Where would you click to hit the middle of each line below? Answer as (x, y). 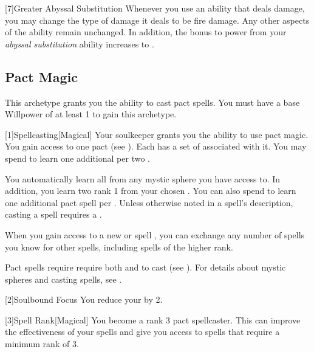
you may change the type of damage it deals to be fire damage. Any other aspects (157, 20)
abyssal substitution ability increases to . (80, 43)
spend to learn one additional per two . (77, 158)
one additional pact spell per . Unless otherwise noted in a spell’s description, (149, 202)
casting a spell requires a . (53, 214)
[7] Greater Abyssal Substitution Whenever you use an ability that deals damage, (155, 8)
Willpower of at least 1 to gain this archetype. (91, 114)
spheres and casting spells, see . (63, 279)
